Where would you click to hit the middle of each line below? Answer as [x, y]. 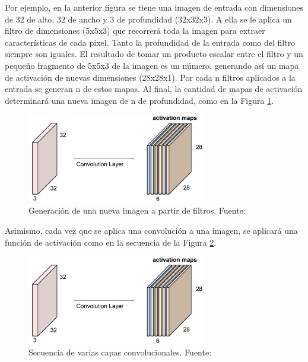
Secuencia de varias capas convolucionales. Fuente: [120, 352]
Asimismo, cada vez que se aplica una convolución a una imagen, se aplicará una [151, 231]
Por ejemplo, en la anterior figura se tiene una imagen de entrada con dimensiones [154, 7]
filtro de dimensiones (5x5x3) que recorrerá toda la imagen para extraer [135, 31]
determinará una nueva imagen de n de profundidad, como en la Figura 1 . [139, 100]
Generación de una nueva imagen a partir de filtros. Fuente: [137, 210]
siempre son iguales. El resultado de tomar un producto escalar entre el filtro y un [154, 54]
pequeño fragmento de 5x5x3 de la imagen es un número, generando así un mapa [152, 65]
